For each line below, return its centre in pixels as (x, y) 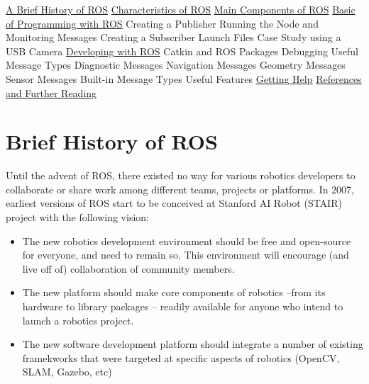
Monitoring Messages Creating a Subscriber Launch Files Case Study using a (174, 37)
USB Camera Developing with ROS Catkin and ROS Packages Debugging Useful (182, 51)
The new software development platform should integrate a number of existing (193, 344)
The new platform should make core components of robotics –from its (174, 292)
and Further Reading (51, 92)
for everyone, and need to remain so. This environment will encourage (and (186, 255)
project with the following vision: (77, 217)
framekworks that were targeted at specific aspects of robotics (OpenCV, (181, 357)
